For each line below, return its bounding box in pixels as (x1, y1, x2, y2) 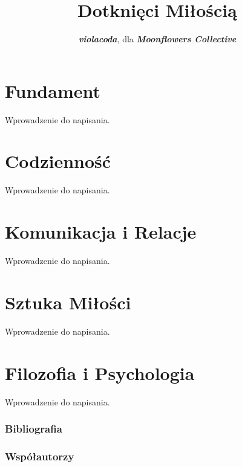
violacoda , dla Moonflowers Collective (78, 33, 237, 45)
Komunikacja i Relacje (5, 219, 197, 244)
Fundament (5, 78, 101, 103)
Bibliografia (5, 421, 62, 436)
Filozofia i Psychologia (5, 360, 195, 385)
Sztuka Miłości (5, 289, 131, 314)
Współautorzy (5, 448, 74, 463)
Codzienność (5, 149, 111, 173)
